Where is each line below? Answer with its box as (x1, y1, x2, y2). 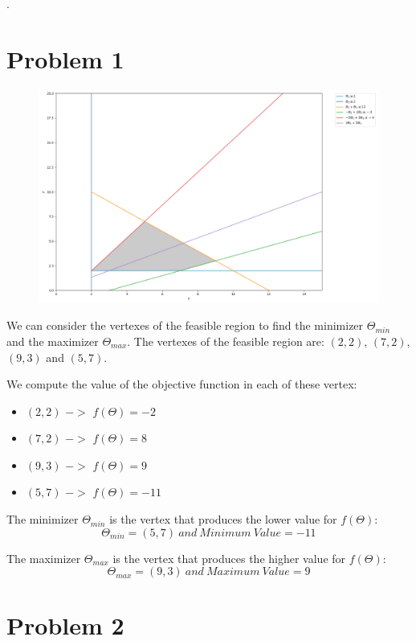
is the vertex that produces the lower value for (109, 511, 337, 528)
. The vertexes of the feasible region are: (127, 332, 324, 349)
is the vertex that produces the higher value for (112, 549, 346, 566)
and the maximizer (6, 332, 99, 349)
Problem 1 (6, 42, 124, 75)
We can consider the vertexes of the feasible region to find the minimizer (6, 317, 364, 334)
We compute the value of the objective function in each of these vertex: (6, 376, 357, 392)
